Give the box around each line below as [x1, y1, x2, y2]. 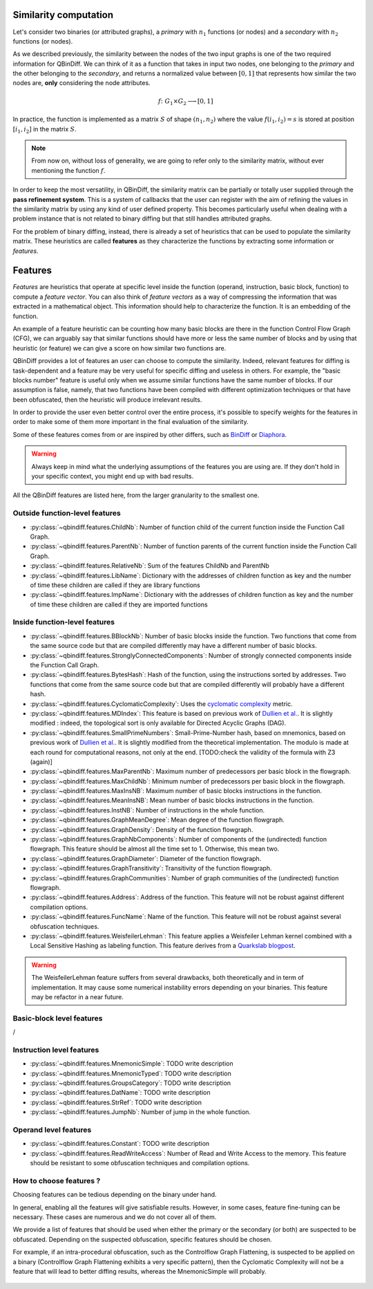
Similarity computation [12, 9, 114, 21]
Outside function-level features [12, 508, 121, 518]
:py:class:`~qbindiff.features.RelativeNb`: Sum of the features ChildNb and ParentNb [30, 562, 269, 570]
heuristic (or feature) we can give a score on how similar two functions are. [12, 344, 227, 352]
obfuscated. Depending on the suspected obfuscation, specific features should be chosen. [12, 1235, 272, 1243]
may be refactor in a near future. [31, 992, 124, 1001]
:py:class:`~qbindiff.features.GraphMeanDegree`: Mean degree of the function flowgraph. [30, 816, 285, 824]
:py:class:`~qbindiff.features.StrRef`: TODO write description [30, 1098, 202, 1106]
